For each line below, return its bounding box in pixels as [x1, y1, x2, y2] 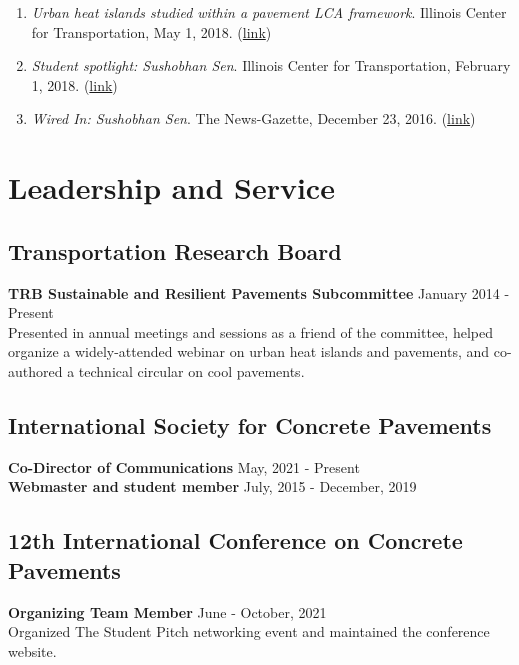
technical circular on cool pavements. [78, 360, 305, 381]
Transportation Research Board [8, 235, 342, 266]
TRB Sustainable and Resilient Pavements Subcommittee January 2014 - [8, 282, 510, 303]
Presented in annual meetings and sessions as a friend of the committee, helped [8, 321, 493, 342]
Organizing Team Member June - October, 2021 [8, 601, 327, 622]
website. [8, 640, 57, 661]
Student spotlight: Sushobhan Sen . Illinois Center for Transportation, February [31, 55, 511, 76]
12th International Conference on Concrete [8, 525, 463, 556]
